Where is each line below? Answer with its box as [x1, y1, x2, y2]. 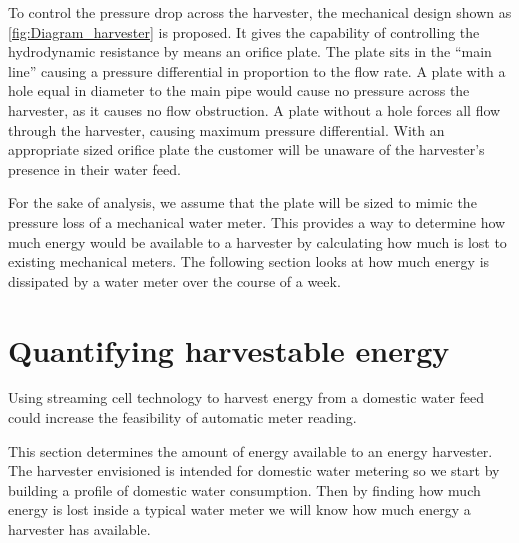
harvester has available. [8, 519, 151, 539]
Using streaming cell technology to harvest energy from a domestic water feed [8, 387, 485, 408]
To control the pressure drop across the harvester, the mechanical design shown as [8, 2, 512, 22]
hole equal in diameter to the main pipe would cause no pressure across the [8, 80, 470, 101]
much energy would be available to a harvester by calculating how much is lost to [8, 231, 507, 252]
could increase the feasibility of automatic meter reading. [8, 407, 357, 428]
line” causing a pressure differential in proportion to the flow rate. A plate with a [8, 60, 506, 81]
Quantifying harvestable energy [8, 329, 450, 370]
